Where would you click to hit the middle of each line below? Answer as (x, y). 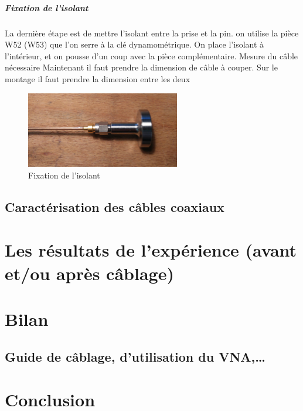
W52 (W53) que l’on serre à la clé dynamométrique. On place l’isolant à (135, 44)
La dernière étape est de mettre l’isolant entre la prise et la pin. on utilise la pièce (152, 33)
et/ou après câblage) (89, 273)
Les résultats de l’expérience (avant (151, 250)
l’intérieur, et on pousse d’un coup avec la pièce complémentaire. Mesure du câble (151, 55)
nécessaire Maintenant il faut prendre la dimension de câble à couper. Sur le (141, 67)
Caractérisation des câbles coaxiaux (115, 206)
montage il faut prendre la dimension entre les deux (98, 78)
